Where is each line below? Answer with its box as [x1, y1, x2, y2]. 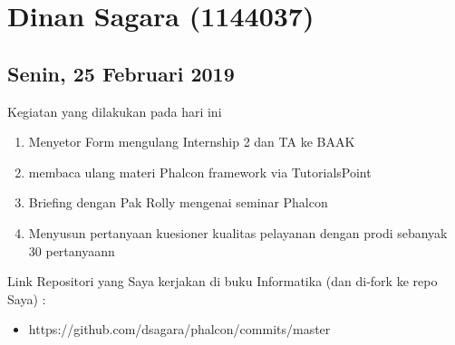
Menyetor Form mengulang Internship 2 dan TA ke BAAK [28, 132, 355, 151]
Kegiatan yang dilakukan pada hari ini [7, 101, 222, 120]
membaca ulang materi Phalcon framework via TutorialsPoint [28, 162, 372, 181]
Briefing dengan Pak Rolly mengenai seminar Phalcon [28, 193, 328, 212]
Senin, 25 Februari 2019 [7, 59, 235, 87]
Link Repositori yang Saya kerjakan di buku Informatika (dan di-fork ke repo [7, 272, 438, 291]
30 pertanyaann [28, 241, 115, 260]
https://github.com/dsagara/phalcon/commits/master [28, 320, 331, 339]
